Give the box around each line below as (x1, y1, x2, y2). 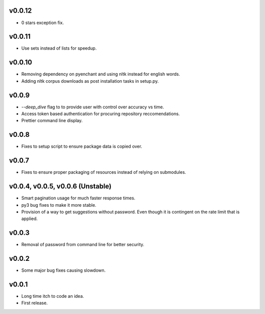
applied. (21, 216, 38, 221)
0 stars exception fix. (21, 20, 64, 26)
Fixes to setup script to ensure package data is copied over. (21, 143, 142, 150)
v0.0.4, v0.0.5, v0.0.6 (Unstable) (9, 182, 112, 190)
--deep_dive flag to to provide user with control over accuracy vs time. (21, 104, 164, 110)
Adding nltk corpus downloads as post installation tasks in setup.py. (21, 78, 159, 84)
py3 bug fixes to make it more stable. (21, 202, 97, 208)
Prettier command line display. (21, 118, 83, 124)
